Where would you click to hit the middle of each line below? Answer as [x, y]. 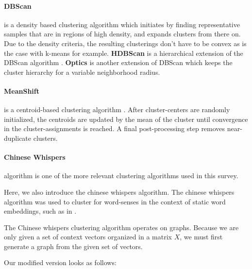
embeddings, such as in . [40, 211]
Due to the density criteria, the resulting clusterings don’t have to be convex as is [125, 43]
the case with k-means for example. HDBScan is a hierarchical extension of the [124, 53]
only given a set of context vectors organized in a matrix [88, 237]
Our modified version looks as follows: [60, 262]
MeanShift [22, 91]
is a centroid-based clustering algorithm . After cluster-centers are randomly [117, 109]
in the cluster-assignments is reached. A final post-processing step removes [115, 128]
